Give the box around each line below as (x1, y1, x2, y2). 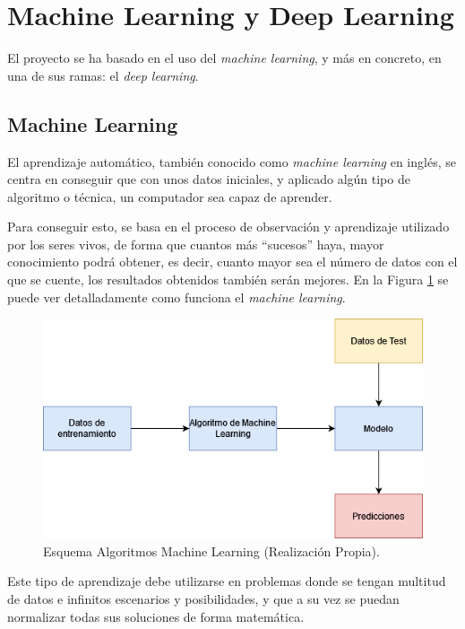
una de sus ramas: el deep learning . (7, 66, 199, 84)
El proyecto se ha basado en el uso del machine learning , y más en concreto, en (7, 48, 442, 67)
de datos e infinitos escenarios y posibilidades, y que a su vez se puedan (7, 590, 400, 607)
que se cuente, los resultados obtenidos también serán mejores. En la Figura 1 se (7, 270, 449, 289)
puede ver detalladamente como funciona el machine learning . (7, 287, 346, 306)
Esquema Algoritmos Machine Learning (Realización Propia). (43, 541, 380, 560)
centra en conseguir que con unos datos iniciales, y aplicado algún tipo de (7, 170, 410, 188)
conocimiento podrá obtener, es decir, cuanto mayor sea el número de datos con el (7, 252, 458, 271)
